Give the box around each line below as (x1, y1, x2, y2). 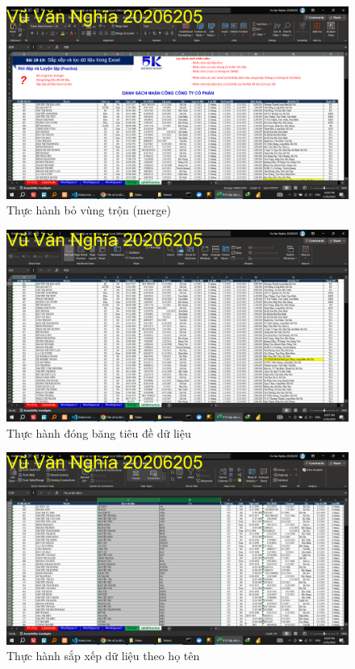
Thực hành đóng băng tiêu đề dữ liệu (6, 424, 191, 441)
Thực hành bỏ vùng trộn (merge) (6, 202, 171, 218)
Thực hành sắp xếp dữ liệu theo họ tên (6, 647, 200, 664)
